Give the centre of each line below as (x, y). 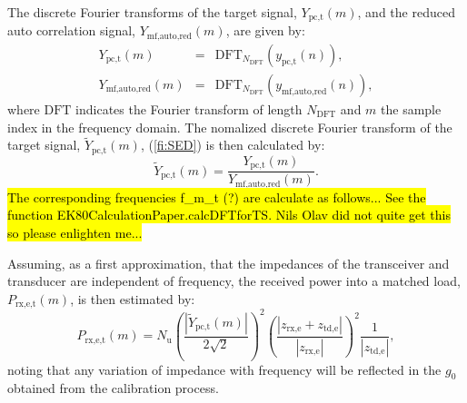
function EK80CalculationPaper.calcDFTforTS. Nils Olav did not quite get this (229, 215)
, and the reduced (406, 12)
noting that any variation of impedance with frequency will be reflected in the (224, 369)
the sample (411, 108)
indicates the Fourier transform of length (189, 108)
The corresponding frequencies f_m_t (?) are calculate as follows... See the (217, 197)
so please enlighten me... (75, 232)
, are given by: (265, 30)
